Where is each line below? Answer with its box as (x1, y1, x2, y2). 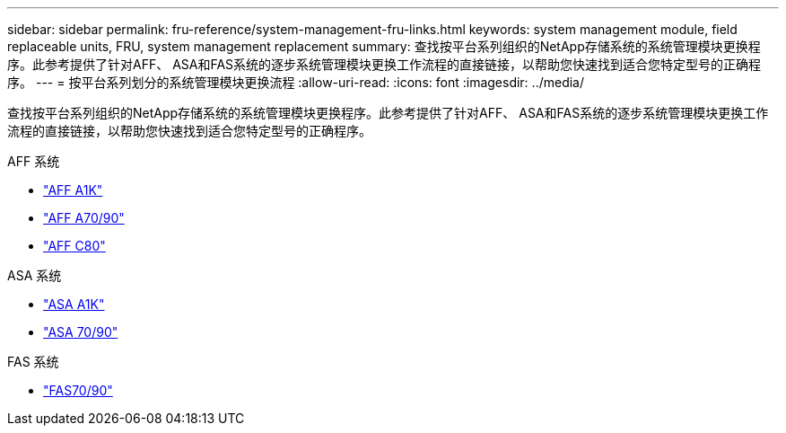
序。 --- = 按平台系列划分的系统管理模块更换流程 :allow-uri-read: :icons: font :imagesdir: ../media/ (7, 75, 585, 90)
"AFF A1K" (43, 182, 103, 198)
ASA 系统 (7, 268, 62, 283)
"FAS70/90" (43, 383, 113, 398)
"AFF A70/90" (43, 210, 125, 225)
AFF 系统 (7, 154, 60, 169)
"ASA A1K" (43, 296, 105, 312)
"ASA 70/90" (43, 324, 118, 340)
